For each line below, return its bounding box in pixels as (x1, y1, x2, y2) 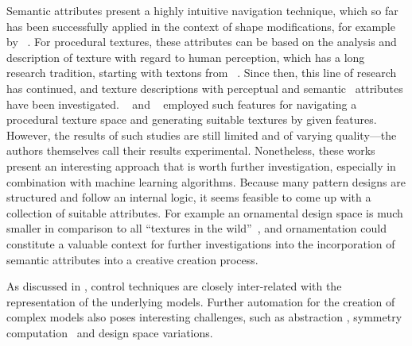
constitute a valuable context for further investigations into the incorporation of (6, 235, 395, 252)
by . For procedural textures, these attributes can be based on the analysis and (6, 33, 397, 50)
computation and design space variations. (6, 324, 213, 340)
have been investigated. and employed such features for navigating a (6, 95, 357, 112)
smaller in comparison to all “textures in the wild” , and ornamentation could (6, 220, 387, 236)
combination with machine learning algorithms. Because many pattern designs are (6, 173, 406, 190)
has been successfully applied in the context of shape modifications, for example (6, 17, 395, 34)
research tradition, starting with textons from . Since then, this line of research (6, 64, 397, 81)
